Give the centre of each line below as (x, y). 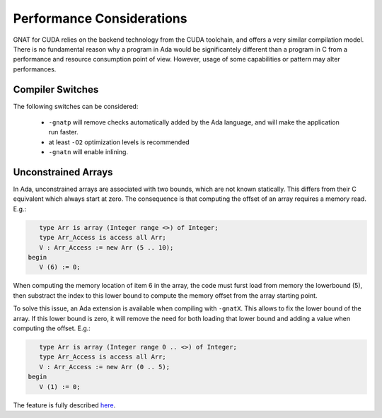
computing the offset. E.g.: (52, 328)
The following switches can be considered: (76, 106)
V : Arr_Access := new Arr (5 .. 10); (106, 247)
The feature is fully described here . (64, 405)
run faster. (64, 132)
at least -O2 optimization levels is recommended (119, 142)
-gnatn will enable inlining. (88, 152)
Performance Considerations (100, 18)
